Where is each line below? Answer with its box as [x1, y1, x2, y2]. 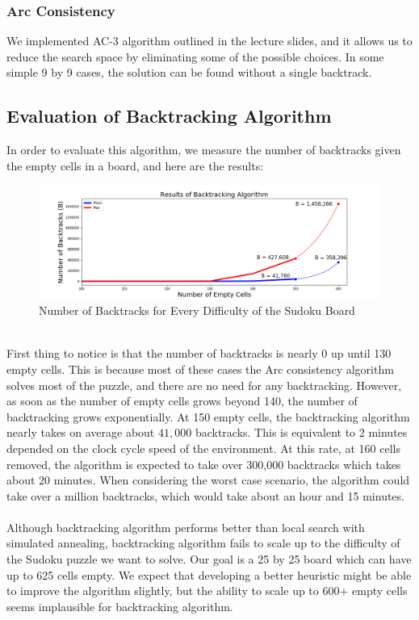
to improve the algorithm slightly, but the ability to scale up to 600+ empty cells [6, 582, 408, 599]
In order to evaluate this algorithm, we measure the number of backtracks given [6, 141, 401, 158]
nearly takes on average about [6, 424, 155, 441]
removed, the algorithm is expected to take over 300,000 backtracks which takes [6, 455, 401, 472]
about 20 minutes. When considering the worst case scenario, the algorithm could [6, 471, 410, 488]
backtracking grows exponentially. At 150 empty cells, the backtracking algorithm [6, 408, 410, 425]
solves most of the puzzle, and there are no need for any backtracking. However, [6, 376, 402, 393]
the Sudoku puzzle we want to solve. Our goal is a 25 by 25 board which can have [6, 551, 412, 568]
